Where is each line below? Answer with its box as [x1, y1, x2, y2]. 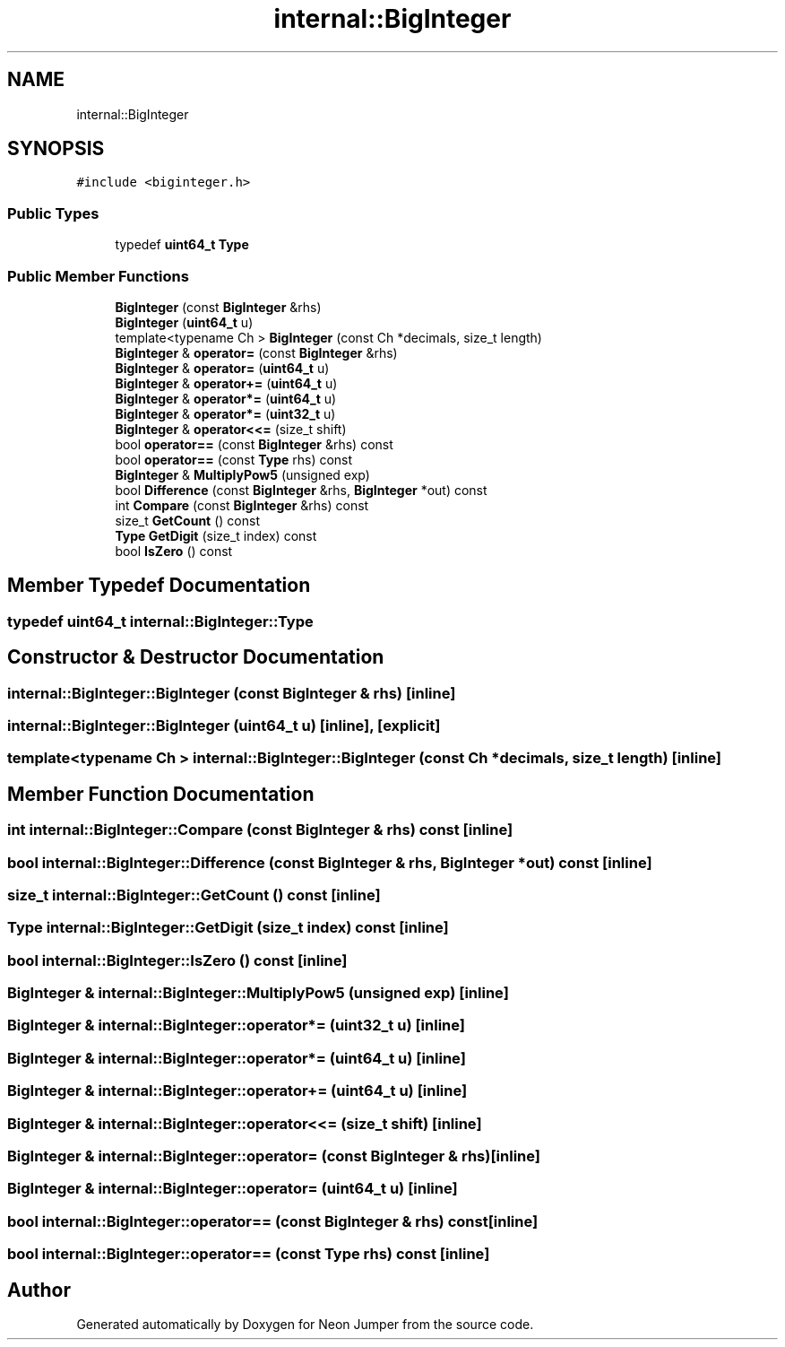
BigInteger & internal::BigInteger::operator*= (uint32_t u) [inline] [7, 1016, 465, 1035]
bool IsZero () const [115, 543, 233, 559]
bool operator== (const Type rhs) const [115, 451, 353, 467]
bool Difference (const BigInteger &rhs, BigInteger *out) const [115, 482, 487, 498]
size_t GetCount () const [115, 512, 260, 528]
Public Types [7, 204, 99, 222]
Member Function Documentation [7, 782, 315, 805]
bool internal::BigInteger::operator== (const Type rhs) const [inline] [7, 1245, 490, 1264]
